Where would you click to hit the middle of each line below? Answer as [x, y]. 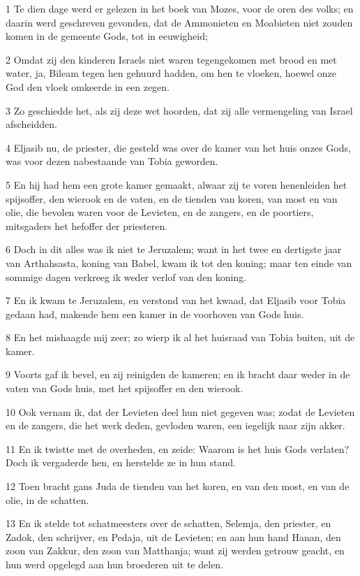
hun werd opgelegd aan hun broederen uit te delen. [115, 564]
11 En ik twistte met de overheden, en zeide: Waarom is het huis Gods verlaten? [178, 448]
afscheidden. [31, 124]
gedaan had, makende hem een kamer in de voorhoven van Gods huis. [155, 314]
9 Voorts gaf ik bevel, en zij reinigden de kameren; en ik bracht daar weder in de [178, 374]
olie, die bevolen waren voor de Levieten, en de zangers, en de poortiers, [160, 212]
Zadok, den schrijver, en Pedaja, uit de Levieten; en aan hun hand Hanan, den [173, 537]
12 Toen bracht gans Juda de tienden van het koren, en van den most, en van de [178, 486]
